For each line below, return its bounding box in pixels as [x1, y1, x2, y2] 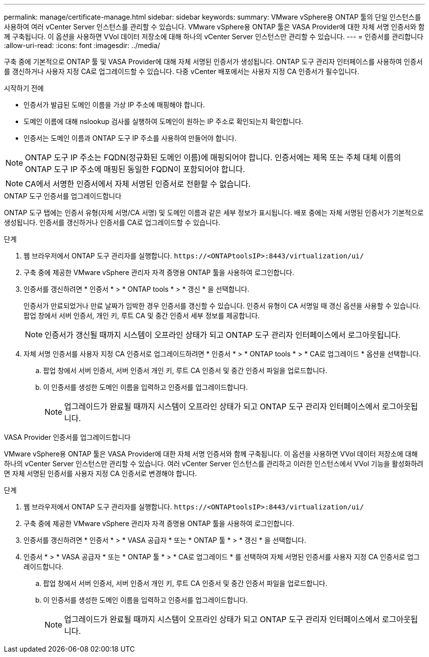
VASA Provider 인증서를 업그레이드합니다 [4, 433, 131, 441]
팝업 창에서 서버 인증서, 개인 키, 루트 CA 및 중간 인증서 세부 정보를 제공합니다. [24, 311, 260, 320]
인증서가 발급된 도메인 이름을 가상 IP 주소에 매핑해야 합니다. [24, 101, 205, 109]
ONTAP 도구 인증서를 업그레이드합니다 [4, 192, 121, 200]
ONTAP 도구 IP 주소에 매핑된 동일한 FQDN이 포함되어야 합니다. [25, 164, 245, 174]
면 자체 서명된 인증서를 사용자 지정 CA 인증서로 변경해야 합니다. [4, 469, 197, 478]
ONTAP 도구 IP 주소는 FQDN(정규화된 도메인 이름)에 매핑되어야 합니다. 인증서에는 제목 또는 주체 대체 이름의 [25, 152, 401, 162]
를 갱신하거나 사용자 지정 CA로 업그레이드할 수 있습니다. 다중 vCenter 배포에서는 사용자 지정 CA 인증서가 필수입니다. [4, 67, 359, 76]
